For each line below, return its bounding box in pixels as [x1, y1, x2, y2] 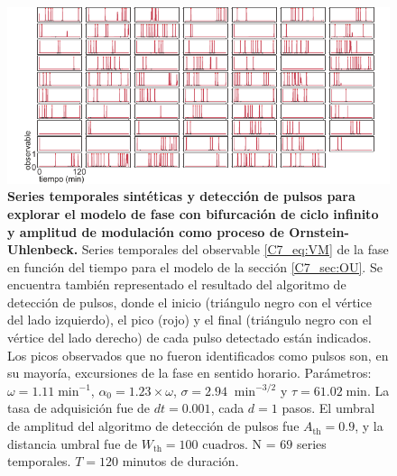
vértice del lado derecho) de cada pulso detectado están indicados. [7, 328, 372, 347]
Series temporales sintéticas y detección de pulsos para [7, 187, 355, 206]
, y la [355, 416, 383, 435]
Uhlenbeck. [7, 240, 78, 259]
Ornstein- [289, 222, 349, 241]
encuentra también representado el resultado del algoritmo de [7, 275, 346, 294]
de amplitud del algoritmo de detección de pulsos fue [7, 416, 300, 435]
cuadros [202, 438, 245, 452]
